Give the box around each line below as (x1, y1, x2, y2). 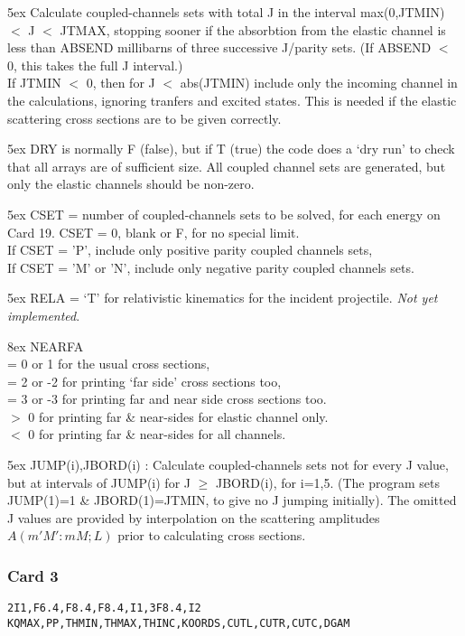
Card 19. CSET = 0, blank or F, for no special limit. (7, 222, 300, 241)
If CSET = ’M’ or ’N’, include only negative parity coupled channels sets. (7, 257, 414, 276)
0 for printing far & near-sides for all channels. (28, 425, 286, 444)
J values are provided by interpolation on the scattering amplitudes (7, 508, 380, 527)
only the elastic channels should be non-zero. (7, 174, 255, 193)
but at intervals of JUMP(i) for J (7, 472, 191, 491)
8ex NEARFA (7, 336, 84, 355)
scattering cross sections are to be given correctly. (7, 108, 282, 127)
